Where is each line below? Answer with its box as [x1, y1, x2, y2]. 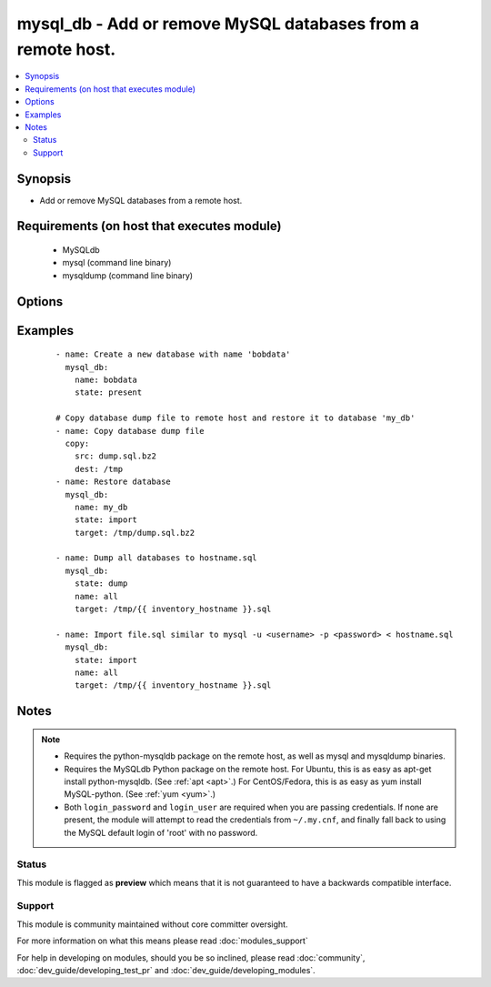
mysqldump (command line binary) [62, 269, 194, 281]
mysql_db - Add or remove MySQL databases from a [16, 14, 420, 34]
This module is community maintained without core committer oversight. [16, 919, 288, 930]
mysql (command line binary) [62, 257, 172, 268]
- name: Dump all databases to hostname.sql [55, 553, 258, 563]
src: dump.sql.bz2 [74, 451, 157, 461]
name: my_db [74, 501, 128, 512]
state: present [74, 388, 143, 398]
